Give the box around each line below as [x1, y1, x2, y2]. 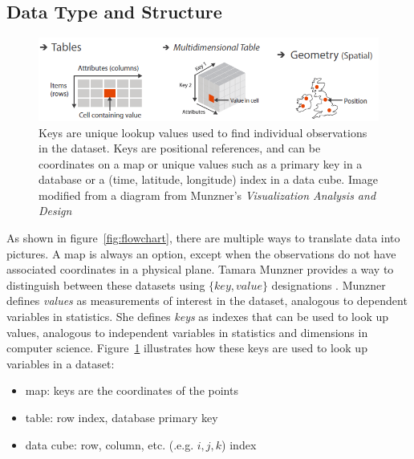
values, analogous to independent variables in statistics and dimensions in [6, 323, 368, 340]
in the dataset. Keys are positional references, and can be [39, 140, 321, 156]
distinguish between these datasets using [6, 276, 205, 293]
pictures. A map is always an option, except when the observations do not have [6, 245, 396, 262]
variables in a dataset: [6, 355, 115, 372]
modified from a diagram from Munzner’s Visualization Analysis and [39, 186, 376, 203]
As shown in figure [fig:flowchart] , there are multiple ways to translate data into [6, 229, 400, 246]
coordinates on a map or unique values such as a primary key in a [39, 155, 363, 172]
